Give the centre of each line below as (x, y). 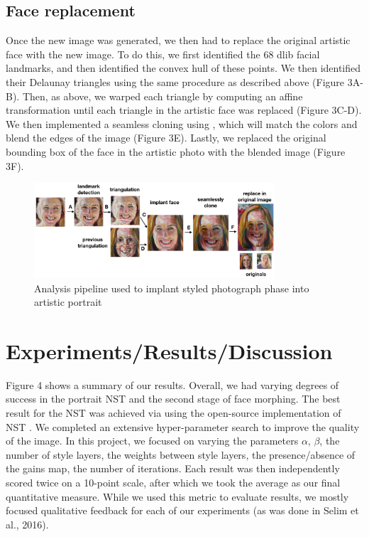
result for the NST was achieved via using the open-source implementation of (174, 413)
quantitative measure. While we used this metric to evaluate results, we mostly (177, 496)
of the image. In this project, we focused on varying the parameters (152, 441)
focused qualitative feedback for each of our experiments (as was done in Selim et (182, 510)
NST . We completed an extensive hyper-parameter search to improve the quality (183, 426)
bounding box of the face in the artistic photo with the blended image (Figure (176, 151)
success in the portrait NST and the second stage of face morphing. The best (173, 399)
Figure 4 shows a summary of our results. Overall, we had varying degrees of (172, 384)
